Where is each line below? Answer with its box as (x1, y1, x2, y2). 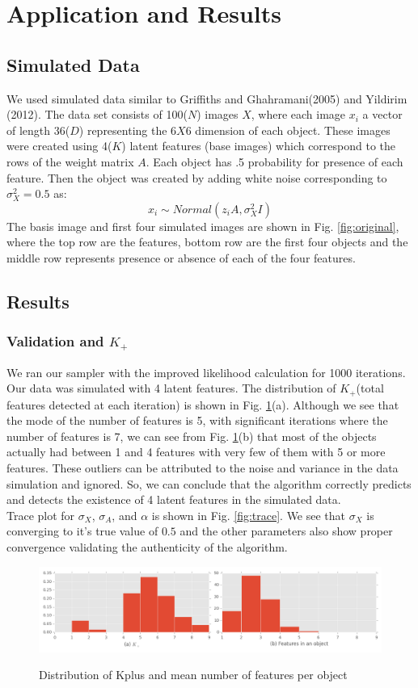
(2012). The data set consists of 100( (6, 106, 188, 123)
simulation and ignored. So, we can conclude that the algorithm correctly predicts (6, 475, 412, 492)
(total (356, 380, 384, 396)
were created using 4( (6, 137, 112, 154)
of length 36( (6, 121, 70, 138)
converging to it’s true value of (6, 522, 158, 539)
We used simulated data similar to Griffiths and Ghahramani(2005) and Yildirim (6, 90, 407, 107)
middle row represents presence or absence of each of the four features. (6, 249, 356, 266)
